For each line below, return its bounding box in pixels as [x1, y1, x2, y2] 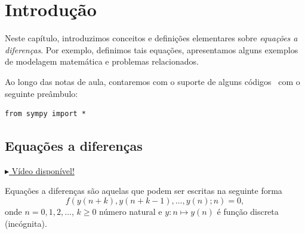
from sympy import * [5, 110, 87, 118]
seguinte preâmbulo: [5, 87, 78, 99]
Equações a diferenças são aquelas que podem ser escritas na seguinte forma [5, 184, 282, 197]
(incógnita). [5, 217, 47, 229]
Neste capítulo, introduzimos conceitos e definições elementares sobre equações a [5, 32, 298, 44]
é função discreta [217, 205, 279, 218]
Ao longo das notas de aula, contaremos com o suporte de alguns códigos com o [5, 75, 300, 87]
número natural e [99, 205, 162, 218]
